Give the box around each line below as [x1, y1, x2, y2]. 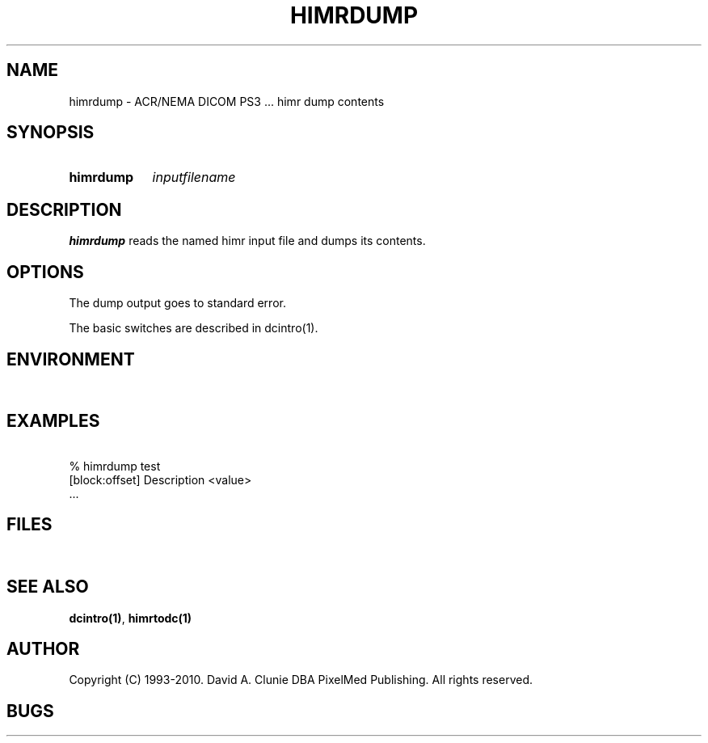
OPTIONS [6, 261, 84, 282]
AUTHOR [6, 638, 80, 659]
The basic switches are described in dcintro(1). [69, 321, 318, 336]
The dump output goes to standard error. [69, 296, 286, 310]
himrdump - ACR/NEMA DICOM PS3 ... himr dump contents [69, 94, 385, 108]
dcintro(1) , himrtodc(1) [69, 610, 192, 625]
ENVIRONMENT [6, 348, 135, 369]
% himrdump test [69, 458, 161, 473]
